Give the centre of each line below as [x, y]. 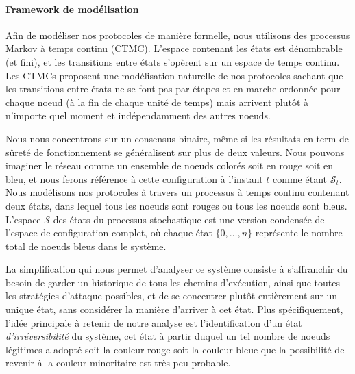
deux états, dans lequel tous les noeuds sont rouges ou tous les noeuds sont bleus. [176, 205]
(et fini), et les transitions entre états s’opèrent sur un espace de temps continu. [173, 61]
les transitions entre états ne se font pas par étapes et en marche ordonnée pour [173, 89]
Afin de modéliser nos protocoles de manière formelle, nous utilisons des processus [178, 35]
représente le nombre [299, 233]
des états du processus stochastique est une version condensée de [189, 219]
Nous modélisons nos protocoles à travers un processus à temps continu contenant [177, 192]
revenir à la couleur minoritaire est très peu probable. [118, 363]
